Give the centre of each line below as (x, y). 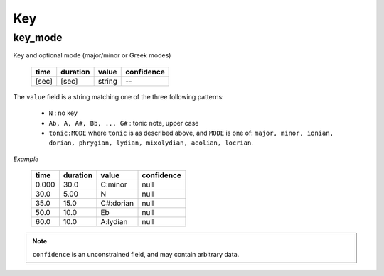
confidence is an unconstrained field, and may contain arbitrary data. (136, 254)
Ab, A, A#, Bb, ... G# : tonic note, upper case (124, 123)
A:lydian (114, 222)
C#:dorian (117, 204)
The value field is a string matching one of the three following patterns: (118, 96)
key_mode (38, 38)
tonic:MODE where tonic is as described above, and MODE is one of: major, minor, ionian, (191, 133)
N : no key (63, 113)
